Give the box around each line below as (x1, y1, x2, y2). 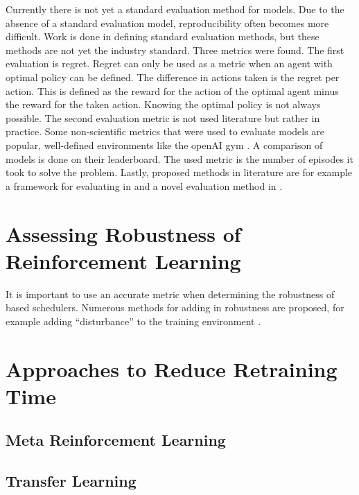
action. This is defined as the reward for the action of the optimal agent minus (6, 83, 339, 98)
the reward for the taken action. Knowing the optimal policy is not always (6, 97, 321, 112)
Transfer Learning (6, 470, 137, 492)
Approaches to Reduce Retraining (6, 354, 338, 383)
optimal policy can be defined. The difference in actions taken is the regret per (6, 69, 340, 84)
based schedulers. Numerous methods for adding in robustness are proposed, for (6, 300, 344, 315)
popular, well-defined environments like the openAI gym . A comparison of (6, 137, 323, 152)
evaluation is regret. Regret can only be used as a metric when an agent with (6, 56, 333, 71)
